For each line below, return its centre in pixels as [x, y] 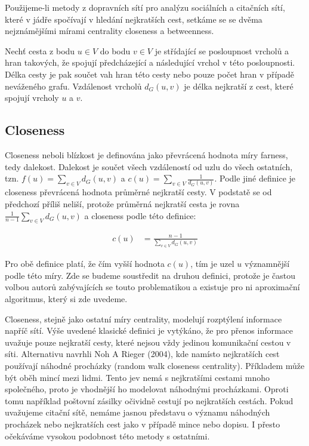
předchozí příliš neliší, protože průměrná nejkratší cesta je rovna [122, 204]
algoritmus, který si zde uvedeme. [66, 299]
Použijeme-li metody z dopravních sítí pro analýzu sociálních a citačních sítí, [145, 7]
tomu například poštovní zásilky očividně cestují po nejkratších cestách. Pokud [149, 400]
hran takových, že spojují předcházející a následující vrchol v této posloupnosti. [150, 62]
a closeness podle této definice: [140, 215]
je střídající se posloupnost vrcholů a [222, 50]
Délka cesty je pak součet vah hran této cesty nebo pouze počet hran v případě [150, 74]
